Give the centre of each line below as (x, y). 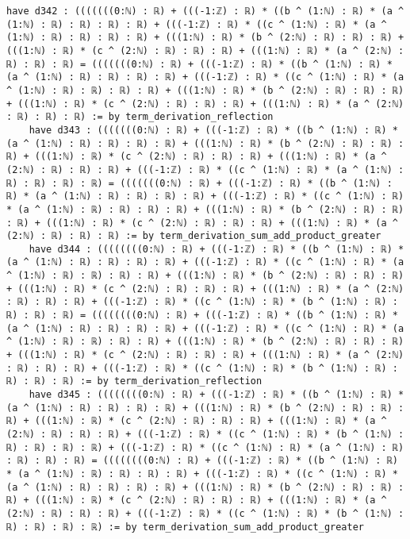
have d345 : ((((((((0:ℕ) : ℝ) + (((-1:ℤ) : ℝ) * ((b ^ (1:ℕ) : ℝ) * (216, 395)
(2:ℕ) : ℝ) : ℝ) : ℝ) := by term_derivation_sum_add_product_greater (194, 236)
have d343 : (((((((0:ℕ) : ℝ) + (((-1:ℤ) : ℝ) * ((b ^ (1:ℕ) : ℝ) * (213, 130)
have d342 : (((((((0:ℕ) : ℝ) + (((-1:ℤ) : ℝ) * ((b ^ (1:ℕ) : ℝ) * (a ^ (205, 11)
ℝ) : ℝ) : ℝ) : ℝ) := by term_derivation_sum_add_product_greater (186, 527)
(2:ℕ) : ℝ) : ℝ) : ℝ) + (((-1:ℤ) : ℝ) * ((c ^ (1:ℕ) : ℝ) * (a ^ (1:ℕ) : (205, 169)
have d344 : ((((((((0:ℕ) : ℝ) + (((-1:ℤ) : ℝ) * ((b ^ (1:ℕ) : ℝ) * (216, 249)
